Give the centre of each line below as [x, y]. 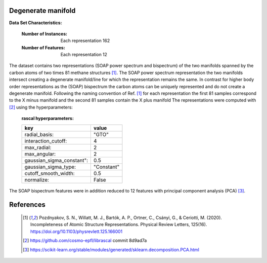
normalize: [37, 180]
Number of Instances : [44, 34]
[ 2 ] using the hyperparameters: [41, 107]
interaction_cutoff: [46, 141]
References [27, 205]
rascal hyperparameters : [48, 118]
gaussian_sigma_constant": [56, 160]
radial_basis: [39, 134]
